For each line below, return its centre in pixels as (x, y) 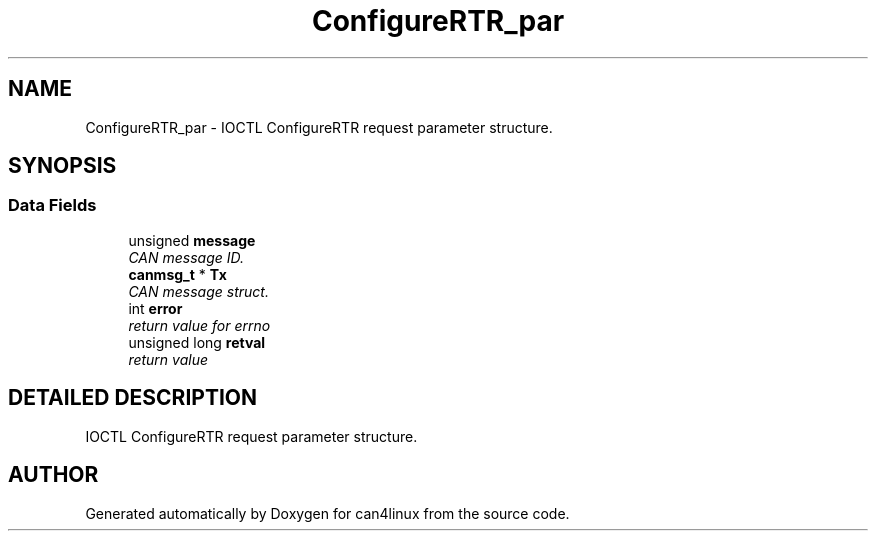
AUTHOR (53, 475)
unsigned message (192, 240)
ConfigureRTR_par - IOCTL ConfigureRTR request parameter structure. (319, 127)
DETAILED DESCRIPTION (133, 398)
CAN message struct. (198, 291)
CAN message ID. (186, 257)
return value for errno (199, 325)
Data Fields (52, 205)
